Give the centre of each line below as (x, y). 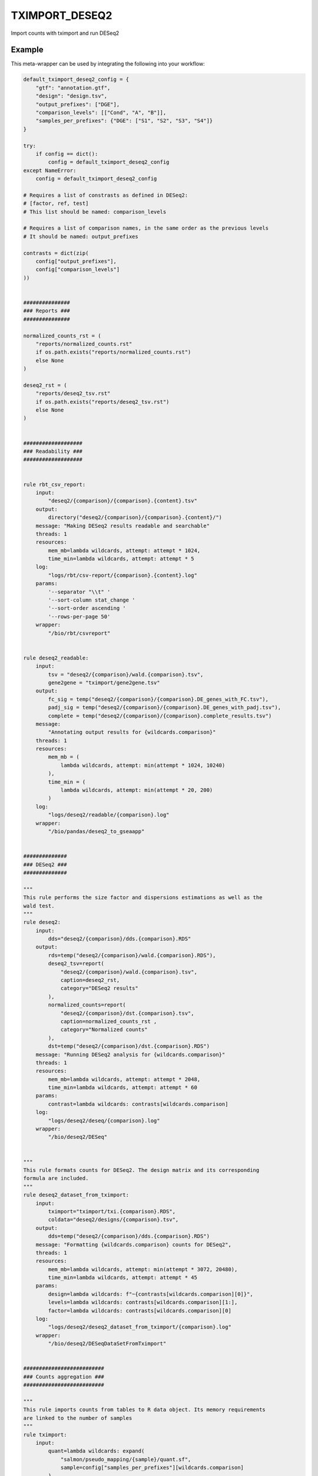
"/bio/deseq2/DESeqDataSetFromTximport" (107, 1344)
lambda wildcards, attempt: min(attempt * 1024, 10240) (143, 765)
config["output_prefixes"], (76, 262)
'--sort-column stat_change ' (92, 600)
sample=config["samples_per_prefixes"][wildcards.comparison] (152, 1468)
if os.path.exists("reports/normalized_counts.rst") (113, 352)
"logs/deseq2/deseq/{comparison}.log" (104, 1121)
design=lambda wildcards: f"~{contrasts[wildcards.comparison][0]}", (150, 1294)
